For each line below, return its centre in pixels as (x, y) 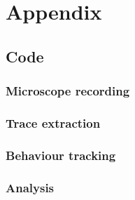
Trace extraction (53, 122)
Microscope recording (68, 91)
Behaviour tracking (61, 155)
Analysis (30, 187)
